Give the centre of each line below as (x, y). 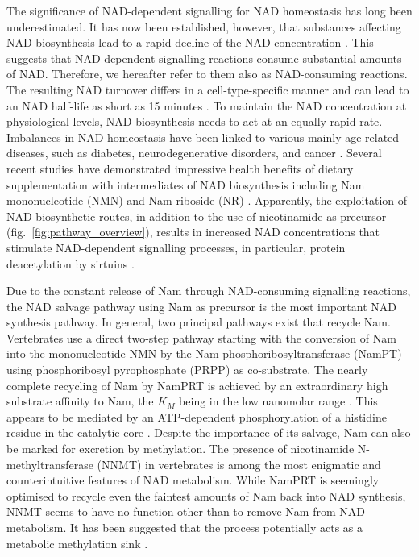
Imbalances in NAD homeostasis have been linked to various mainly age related (203, 137)
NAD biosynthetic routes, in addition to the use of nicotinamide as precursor (197, 216)
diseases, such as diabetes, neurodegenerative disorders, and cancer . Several (194, 153)
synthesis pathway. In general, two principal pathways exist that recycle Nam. (199, 322)
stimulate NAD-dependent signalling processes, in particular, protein (176, 247)
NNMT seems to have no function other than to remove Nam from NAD (186, 511)
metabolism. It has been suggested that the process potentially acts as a (185, 527)
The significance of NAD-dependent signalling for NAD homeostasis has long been (209, 10)
